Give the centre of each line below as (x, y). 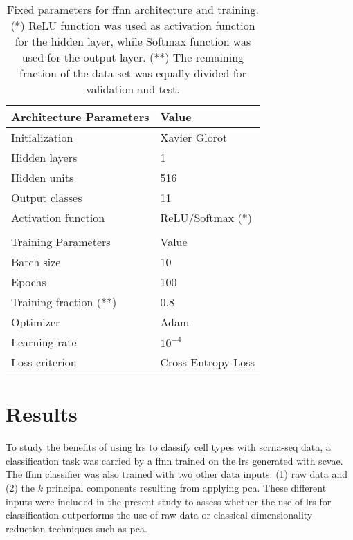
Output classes (47, 197)
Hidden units (43, 177)
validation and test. (133, 89)
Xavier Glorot (194, 137)
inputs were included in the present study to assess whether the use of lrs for (169, 501)
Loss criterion (44, 362)
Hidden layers (44, 157)
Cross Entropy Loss (207, 362)
